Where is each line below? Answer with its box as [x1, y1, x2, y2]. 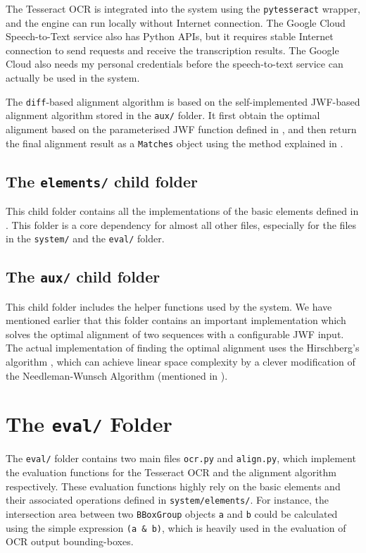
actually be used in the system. [6, 70, 140, 85]
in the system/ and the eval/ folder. [6, 231, 165, 246]
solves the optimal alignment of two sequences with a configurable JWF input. [6, 326, 344, 341]
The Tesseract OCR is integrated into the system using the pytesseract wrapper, [6, 1, 360, 15]
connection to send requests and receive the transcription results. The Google [6, 42, 339, 57]
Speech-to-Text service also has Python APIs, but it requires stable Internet [6, 29, 334, 44]
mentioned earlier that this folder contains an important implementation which [6, 313, 346, 328]
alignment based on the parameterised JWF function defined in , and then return [6, 121, 357, 136]
